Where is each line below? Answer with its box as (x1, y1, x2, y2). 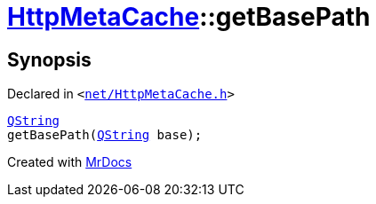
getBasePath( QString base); (7, 128, 203, 143)
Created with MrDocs (7, 154, 132, 170)
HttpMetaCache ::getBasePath (7, 2, 371, 32)
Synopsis (7, 48, 92, 71)
